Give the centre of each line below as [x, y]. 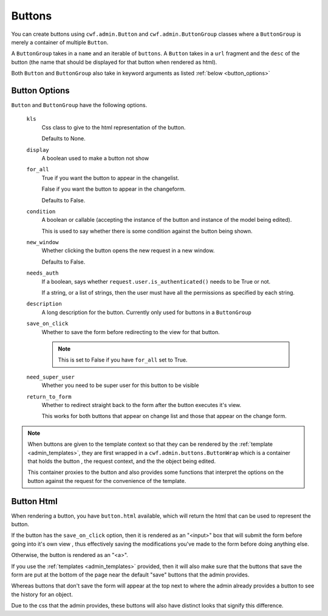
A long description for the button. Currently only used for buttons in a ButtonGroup [147, 312]
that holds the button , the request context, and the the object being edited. [121, 461]
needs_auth [43, 273]
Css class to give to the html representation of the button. [114, 127]
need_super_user [51, 377]
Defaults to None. [63, 139]
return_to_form [49, 397]
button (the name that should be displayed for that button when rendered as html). [114, 62]
